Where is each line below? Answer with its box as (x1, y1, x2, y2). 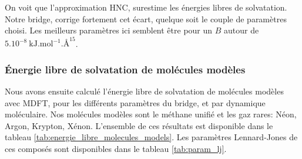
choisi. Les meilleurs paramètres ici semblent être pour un (5, 24, 213, 36)
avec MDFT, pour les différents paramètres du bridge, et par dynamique (5, 96, 266, 109)
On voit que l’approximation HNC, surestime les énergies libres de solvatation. (5, 1, 287, 13)
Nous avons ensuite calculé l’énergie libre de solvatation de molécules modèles (5, 85, 284, 97)
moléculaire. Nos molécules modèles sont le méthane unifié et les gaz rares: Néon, (5, 108, 297, 120)
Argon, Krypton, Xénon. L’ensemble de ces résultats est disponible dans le (5, 119, 273, 131)
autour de (224, 24, 259, 36)
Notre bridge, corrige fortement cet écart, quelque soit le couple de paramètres (5, 12, 287, 25)
